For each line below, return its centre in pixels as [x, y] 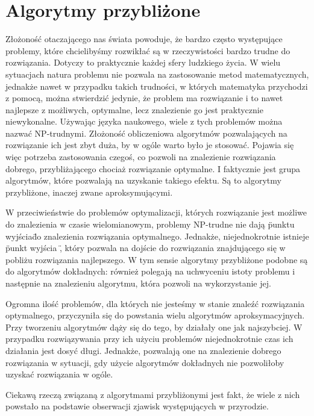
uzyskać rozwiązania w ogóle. [59, 374]
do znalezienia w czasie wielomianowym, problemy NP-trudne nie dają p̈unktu [150, 224]
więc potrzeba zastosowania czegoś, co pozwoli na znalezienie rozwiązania [141, 157]
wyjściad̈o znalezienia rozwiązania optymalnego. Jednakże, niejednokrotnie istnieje [157, 236]
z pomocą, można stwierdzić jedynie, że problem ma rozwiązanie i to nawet [144, 98]
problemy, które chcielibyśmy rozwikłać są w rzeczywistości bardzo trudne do [148, 50]
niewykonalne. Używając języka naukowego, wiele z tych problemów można [144, 121]
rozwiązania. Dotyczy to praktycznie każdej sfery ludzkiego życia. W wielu [143, 62]
